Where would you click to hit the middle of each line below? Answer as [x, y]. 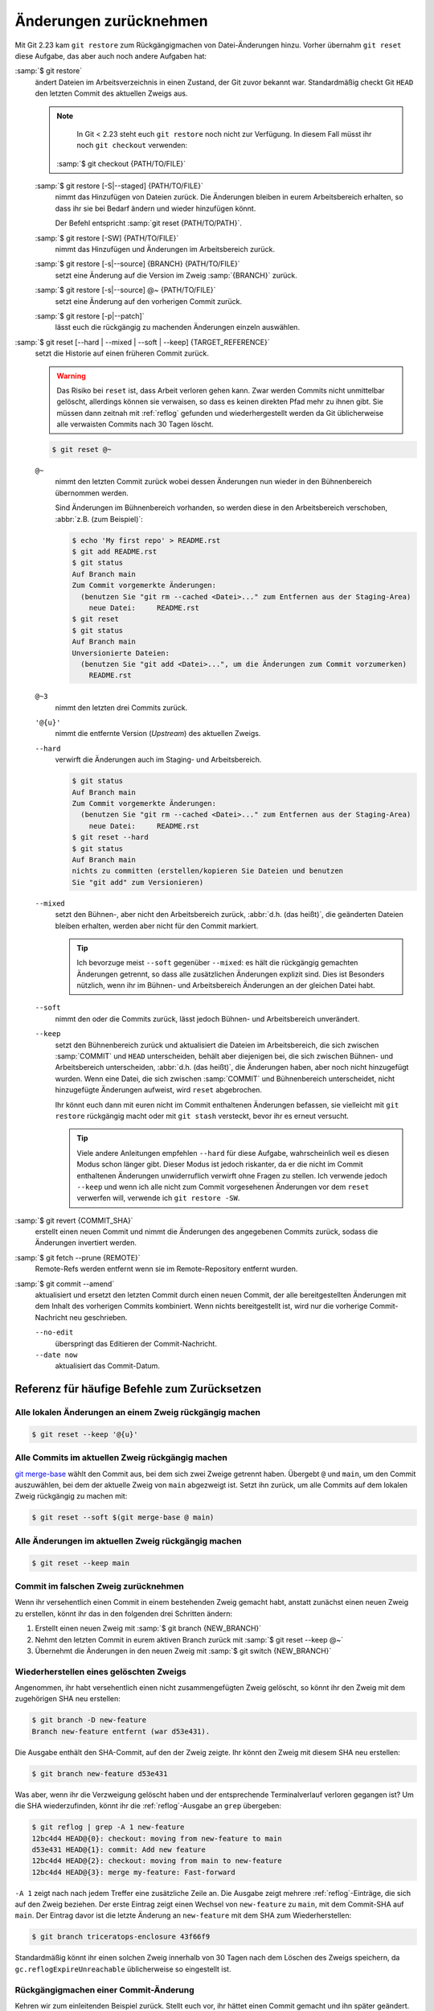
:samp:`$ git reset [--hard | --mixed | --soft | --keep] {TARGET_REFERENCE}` [142, 342]
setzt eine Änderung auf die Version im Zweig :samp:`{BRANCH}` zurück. [176, 275]
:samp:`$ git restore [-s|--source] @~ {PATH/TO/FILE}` [125, 290]
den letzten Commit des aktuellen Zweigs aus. [111, 93]
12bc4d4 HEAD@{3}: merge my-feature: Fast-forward [134, 1872]
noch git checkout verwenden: [132, 146]
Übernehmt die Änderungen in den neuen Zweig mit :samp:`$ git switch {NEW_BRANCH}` [183, 1651]
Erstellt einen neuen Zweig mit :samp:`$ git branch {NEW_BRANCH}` [148, 1628]
